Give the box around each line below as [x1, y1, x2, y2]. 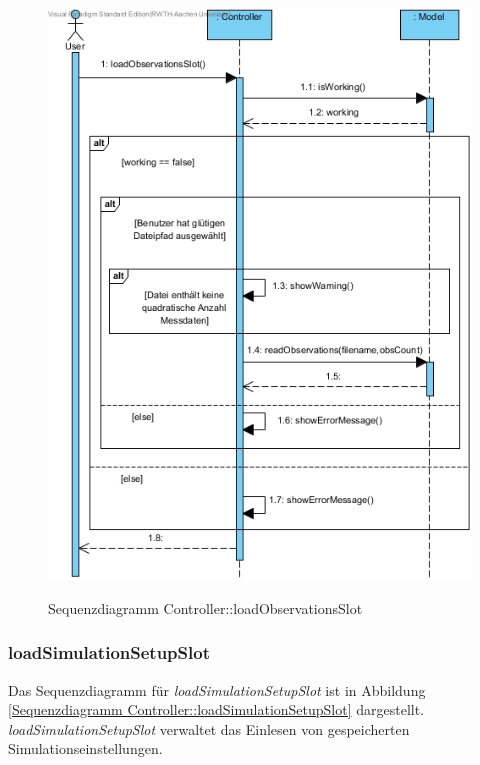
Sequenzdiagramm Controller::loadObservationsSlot [48, 597, 363, 618]
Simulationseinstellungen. [8, 738, 163, 759]
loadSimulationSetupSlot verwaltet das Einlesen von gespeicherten [8, 718, 410, 739]
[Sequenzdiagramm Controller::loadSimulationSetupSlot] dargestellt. [8, 699, 425, 720]
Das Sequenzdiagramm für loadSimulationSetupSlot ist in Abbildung [8, 679, 426, 700]
